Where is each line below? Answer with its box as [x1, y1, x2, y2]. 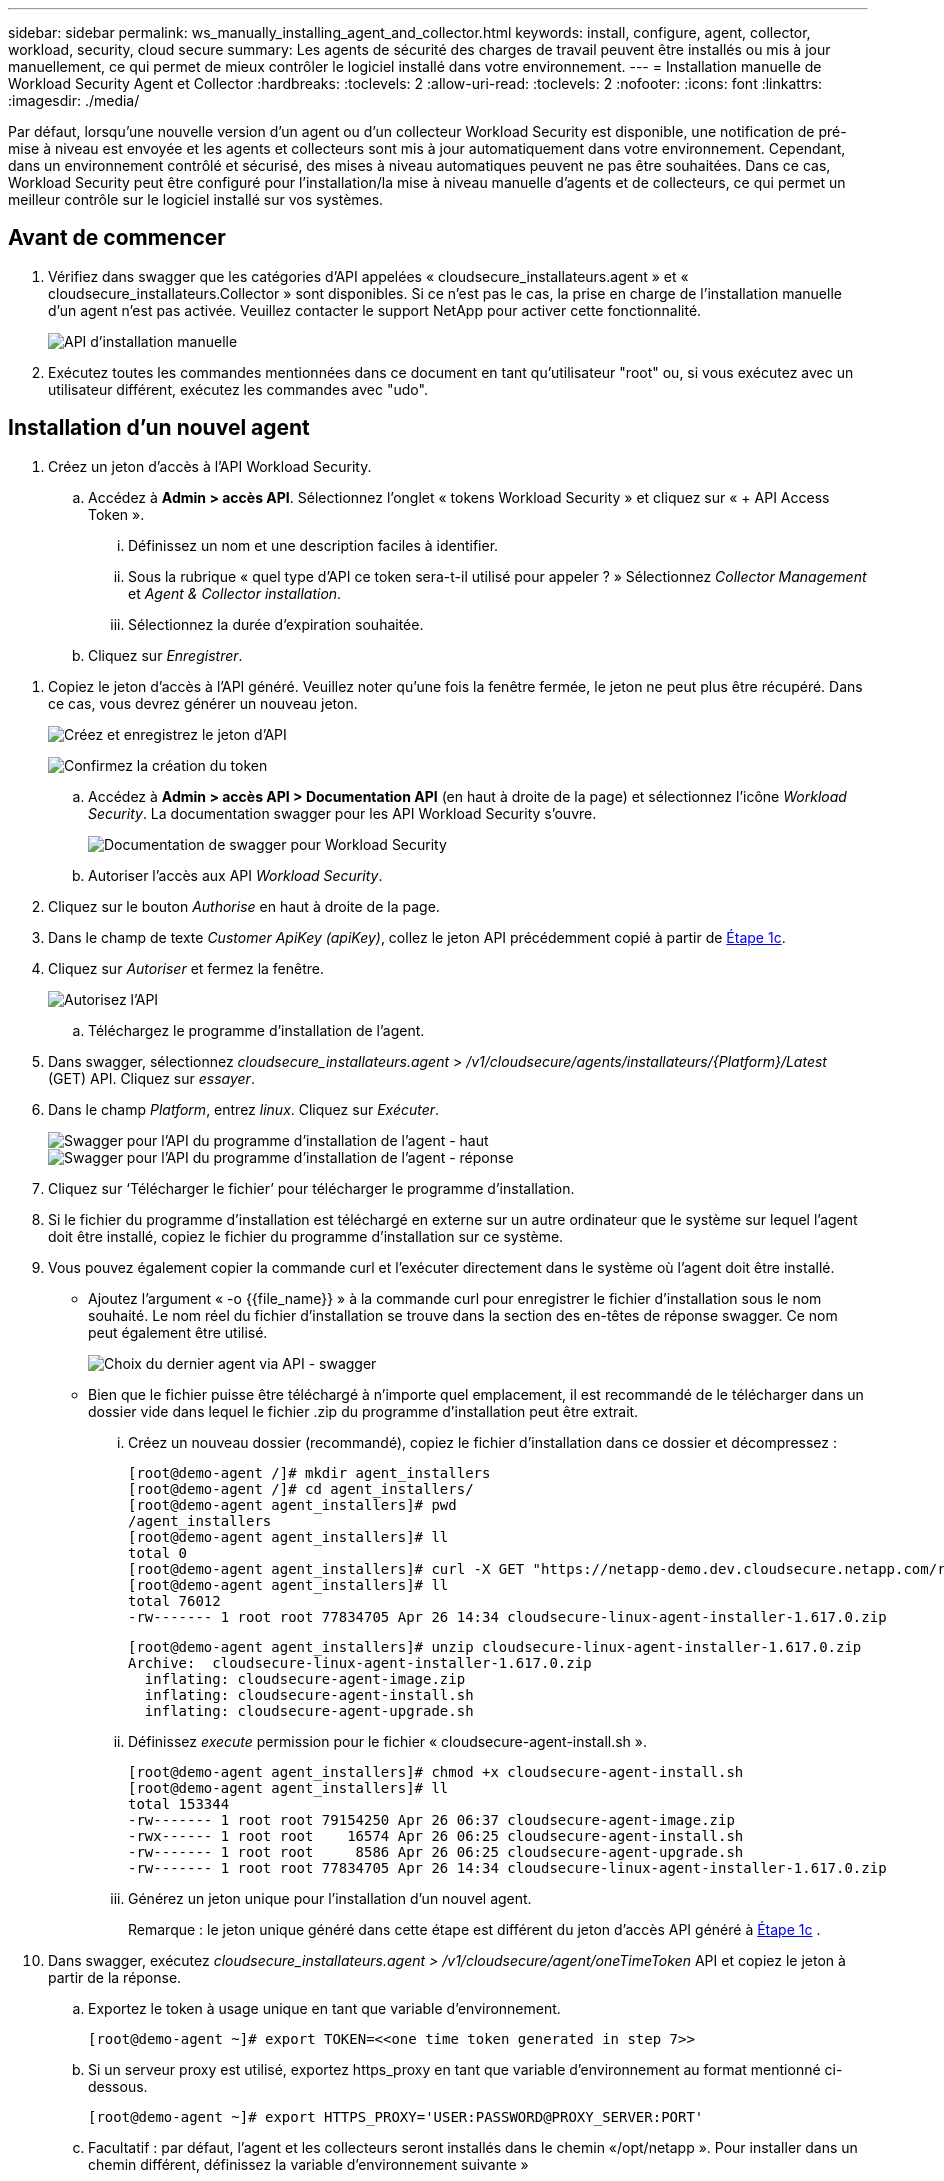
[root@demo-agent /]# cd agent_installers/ [128, 1480, 474, 1497]
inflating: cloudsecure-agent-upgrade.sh [144, 1702, 474, 1719]
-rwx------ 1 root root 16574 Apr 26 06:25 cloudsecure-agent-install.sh [128, 1827, 744, 1844]
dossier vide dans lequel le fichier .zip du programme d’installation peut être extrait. [88, 1402, 639, 1420]
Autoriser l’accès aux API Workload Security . [88, 866, 383, 884]
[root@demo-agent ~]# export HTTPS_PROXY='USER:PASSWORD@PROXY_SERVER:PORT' [88, 2108, 704, 2125]
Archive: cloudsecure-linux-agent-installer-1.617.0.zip [128, 1654, 592, 1671]
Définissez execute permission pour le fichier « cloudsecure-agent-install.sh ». [128, 1732, 647, 1750]
